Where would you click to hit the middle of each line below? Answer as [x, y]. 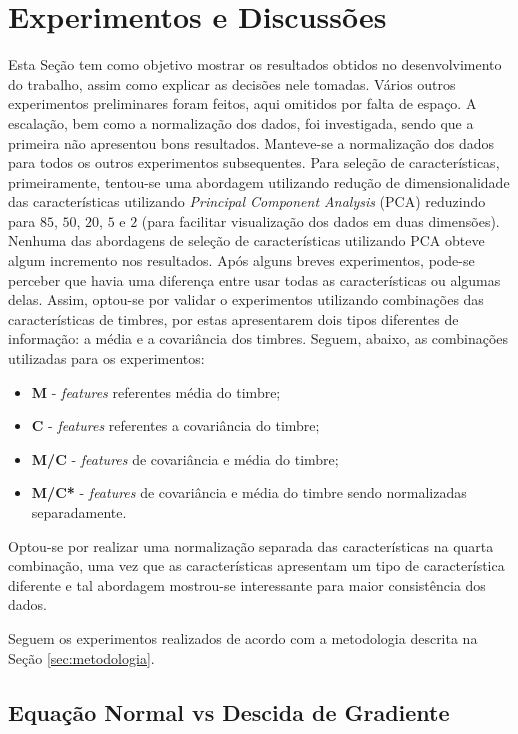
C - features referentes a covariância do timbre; [175, 425]
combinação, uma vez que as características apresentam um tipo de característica [256, 565]
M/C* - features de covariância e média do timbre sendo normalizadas [249, 492]
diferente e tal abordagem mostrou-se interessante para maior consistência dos [247, 584]
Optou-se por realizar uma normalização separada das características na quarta [251, 545]
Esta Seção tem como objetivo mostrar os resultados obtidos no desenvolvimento [255, 64]
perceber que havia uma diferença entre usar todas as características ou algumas [254, 279]
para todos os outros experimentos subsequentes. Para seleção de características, [254, 162]
